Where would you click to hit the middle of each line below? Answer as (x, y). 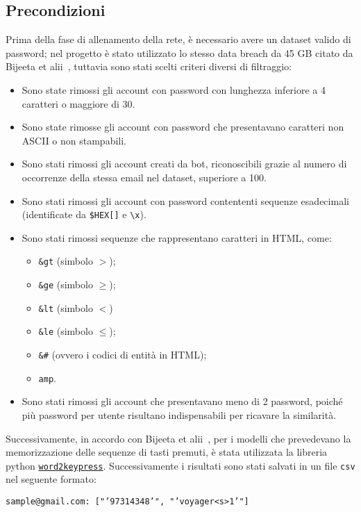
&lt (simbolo (66, 307)
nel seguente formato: (51, 479)
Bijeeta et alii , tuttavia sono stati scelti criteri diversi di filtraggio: (149, 66)
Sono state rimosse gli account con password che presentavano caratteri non (183, 127)
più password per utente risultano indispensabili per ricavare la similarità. (179, 414)
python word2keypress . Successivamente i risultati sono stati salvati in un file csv (180, 465)
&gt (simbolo (66, 261)
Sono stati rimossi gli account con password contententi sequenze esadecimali (185, 200)
